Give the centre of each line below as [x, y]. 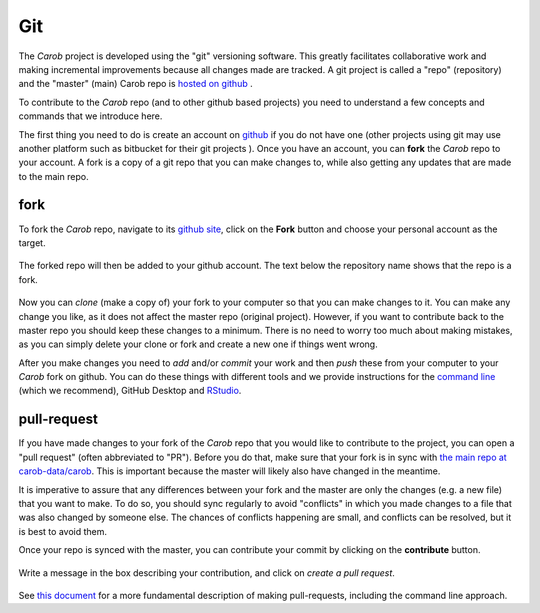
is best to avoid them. [62, 531]
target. [32, 242]
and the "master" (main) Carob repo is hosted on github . [136, 84]
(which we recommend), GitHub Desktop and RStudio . [130, 391]
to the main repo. [53, 176]
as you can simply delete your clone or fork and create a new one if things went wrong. [198, 344]
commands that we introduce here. [90, 116]
